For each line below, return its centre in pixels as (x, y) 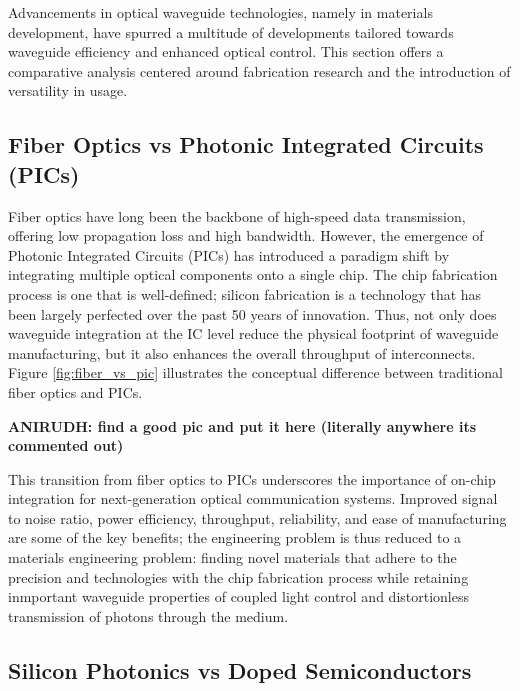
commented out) (66, 445)
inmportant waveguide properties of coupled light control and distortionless (238, 596)
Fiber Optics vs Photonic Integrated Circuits (246, 144)
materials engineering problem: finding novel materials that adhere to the (232, 557)
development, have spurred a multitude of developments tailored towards (231, 31)
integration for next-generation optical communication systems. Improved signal (253, 498)
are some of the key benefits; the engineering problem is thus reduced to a (235, 537)
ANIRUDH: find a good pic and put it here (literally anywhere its (242, 425)
